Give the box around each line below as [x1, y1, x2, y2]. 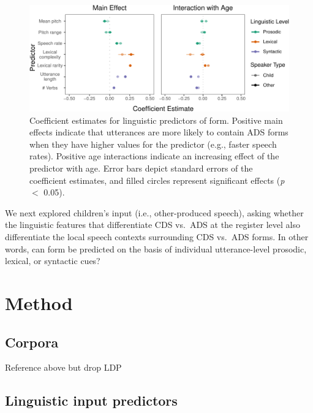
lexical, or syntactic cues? [5, 254, 100, 267]
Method [5, 290, 73, 315]
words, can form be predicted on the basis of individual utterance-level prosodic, [5, 242, 307, 255]
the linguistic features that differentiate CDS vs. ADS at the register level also [5, 218, 300, 231]
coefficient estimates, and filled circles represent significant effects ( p [29, 173, 285, 186]
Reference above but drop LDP [5, 361, 122, 374]
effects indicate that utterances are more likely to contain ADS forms [29, 126, 288, 138]
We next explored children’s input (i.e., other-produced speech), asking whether [5, 206, 304, 219]
